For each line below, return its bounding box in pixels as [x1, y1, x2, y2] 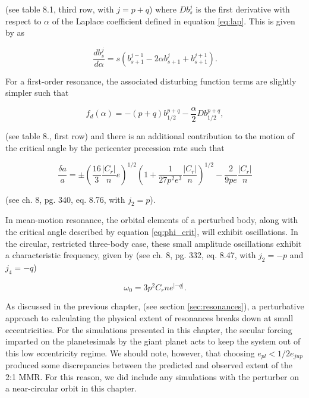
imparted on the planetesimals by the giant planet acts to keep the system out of [5, 335, 301, 347]
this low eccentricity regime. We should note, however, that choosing [5, 346, 255, 359]
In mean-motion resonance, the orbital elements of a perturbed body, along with [5, 214, 298, 226]
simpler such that [5, 86, 69, 99]
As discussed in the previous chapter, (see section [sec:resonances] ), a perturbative [5, 300, 304, 312]
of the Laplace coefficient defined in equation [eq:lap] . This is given [52, 14, 295, 27]
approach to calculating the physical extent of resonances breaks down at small [5, 311, 294, 324]
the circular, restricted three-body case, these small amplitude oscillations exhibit [5, 237, 302, 249]
